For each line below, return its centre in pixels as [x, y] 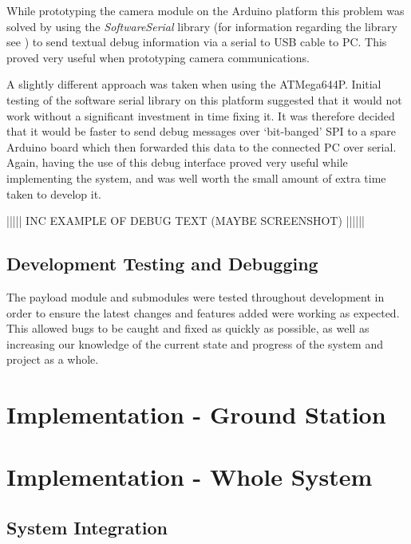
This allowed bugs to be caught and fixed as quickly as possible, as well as [188, 328]
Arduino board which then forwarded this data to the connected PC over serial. [202, 146]
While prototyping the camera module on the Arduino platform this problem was [205, 10]
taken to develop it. [54, 193]
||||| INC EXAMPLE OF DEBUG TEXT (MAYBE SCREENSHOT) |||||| [186, 221]
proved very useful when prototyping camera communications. [158, 57]
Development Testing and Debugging [162, 264]
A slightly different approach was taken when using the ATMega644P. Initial [194, 84]
